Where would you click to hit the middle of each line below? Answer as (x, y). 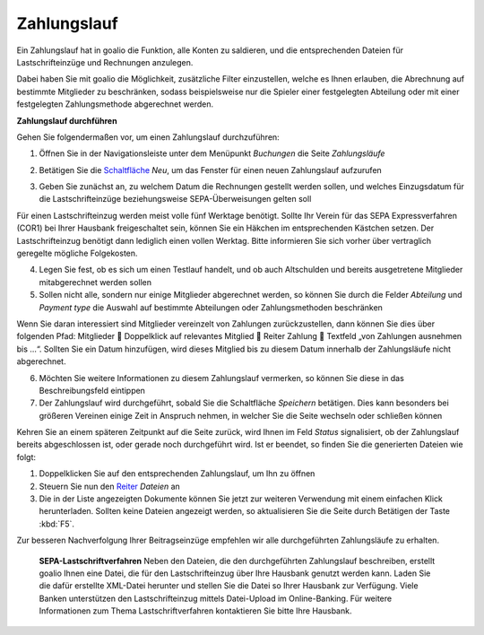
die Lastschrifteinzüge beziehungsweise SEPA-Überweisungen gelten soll (175, 199)
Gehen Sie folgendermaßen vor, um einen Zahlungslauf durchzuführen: (148, 137)
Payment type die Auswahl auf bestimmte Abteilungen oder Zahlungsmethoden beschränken (211, 307)
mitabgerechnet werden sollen (95, 282)
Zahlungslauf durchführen (67, 120)
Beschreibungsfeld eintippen (92, 390)
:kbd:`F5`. (57, 524)
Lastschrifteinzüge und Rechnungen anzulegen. (105, 62)
